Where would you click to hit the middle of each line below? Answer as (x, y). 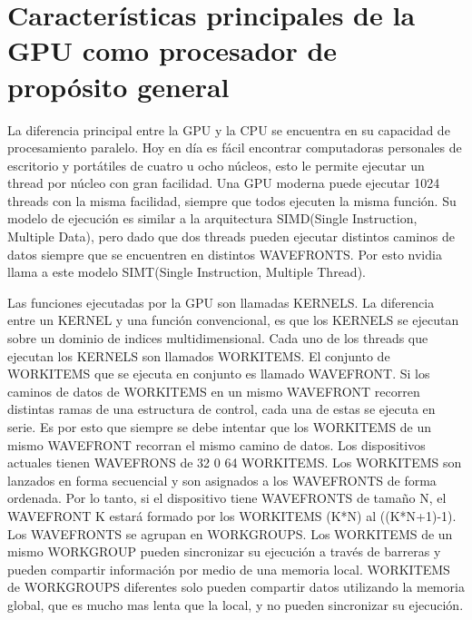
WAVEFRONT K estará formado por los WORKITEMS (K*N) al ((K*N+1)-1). (232, 515)
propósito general (118, 86)
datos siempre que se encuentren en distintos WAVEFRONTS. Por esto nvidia (225, 254)
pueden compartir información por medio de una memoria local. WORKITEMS (229, 569)
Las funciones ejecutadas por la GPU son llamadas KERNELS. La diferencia (221, 302)
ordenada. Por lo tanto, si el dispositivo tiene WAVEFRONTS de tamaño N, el (227, 498)
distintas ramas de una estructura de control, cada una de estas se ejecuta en (221, 409)
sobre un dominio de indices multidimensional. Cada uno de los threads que (218, 338)
